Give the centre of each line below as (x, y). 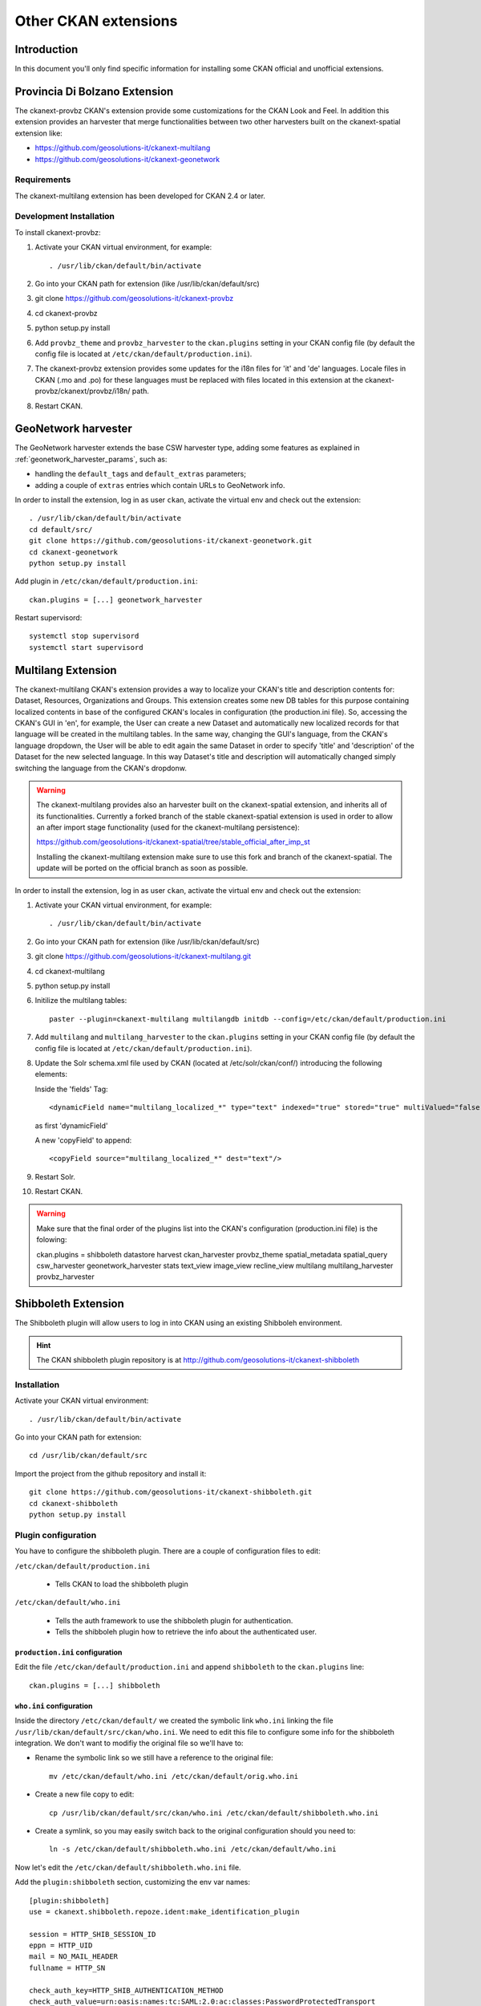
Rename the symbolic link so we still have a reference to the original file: (154, 1758)
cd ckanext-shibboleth (74, 1503)
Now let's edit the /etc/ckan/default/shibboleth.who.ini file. (128, 1867)
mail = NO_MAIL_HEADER (74, 1957)
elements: (51, 1074)
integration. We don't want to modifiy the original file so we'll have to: (129, 1743)
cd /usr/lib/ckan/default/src (89, 1456)
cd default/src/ (61, 529)
